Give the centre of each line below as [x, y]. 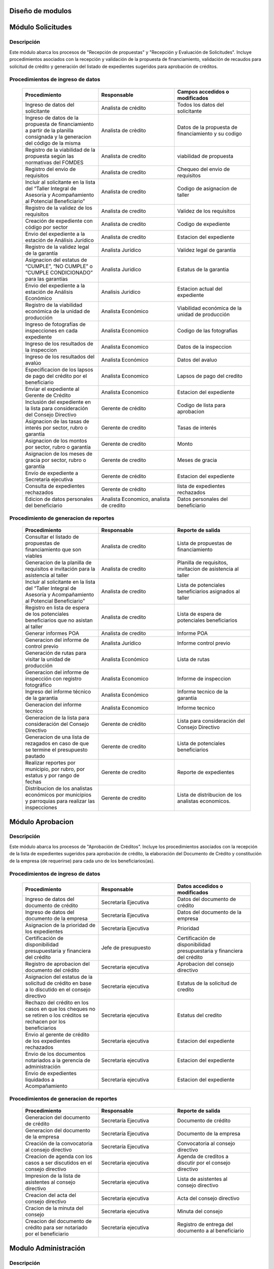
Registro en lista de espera [57, 608]
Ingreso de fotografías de [55, 324]
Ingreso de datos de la [52, 118]
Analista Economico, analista [135, 499]
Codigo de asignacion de [207, 188]
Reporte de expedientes [206, 773]
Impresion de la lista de [53, 1176]
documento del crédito [52, 970]
